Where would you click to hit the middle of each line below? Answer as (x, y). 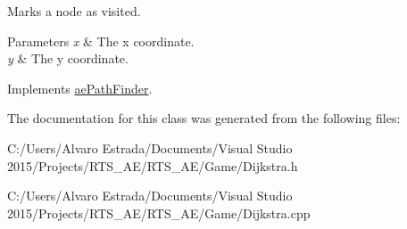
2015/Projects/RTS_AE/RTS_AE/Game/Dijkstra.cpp (159, 213)
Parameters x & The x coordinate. (101, 41)
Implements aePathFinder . (80, 88)
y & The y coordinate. (68, 58)
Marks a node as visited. (74, 11)
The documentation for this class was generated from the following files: (204, 118)
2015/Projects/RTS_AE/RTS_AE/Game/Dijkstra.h (153, 165)
